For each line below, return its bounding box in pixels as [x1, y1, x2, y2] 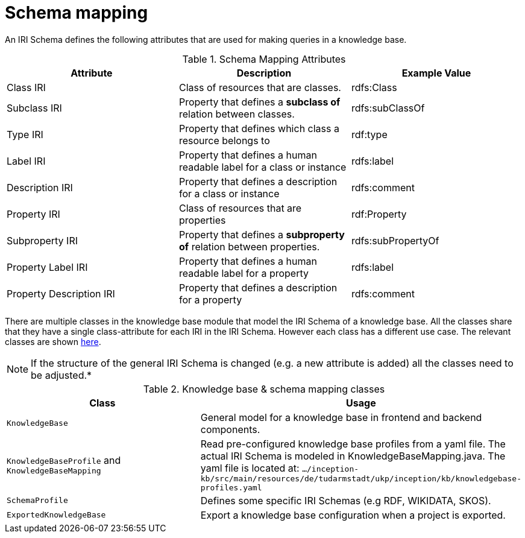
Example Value [401, 66, 471, 79]
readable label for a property [178, 267, 309, 279]
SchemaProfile [7, 496, 68, 505]
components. [200, 423, 260, 435]
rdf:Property [351, 207, 407, 220]
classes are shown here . [5, 336, 101, 347]
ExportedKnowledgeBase [7, 510, 106, 520]
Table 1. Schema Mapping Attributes [182, 52, 346, 65]
